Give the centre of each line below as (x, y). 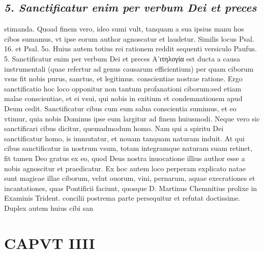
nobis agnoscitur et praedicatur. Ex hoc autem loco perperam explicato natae (125, 168)
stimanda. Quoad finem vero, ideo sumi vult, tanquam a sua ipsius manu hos (124, 29)
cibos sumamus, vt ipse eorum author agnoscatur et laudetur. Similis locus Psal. (129, 38)
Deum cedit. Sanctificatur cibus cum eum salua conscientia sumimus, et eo (120, 108)
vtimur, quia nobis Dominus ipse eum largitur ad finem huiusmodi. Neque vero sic (132, 118)
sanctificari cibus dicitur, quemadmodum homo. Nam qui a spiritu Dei (114, 128)
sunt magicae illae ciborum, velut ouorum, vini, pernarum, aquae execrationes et (130, 178)
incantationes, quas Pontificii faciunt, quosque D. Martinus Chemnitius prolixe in (131, 188)
